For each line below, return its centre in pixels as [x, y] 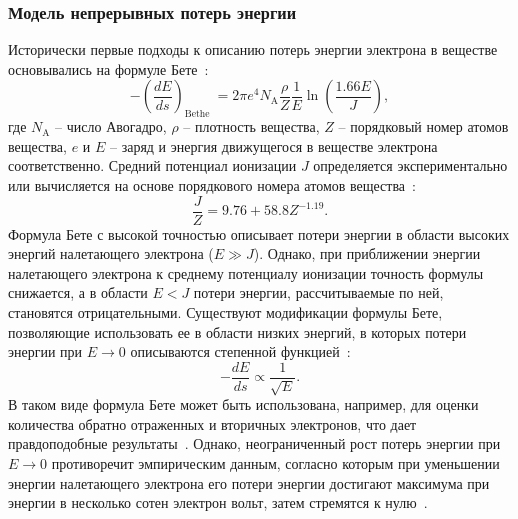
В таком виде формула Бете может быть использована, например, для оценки [243, 404]
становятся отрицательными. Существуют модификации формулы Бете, [225, 312]
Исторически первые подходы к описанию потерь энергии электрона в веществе [253, 49]
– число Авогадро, [111, 126]
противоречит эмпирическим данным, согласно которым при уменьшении [275, 463]
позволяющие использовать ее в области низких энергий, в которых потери [237, 331]
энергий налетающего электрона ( [111, 253]
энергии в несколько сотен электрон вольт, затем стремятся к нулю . [218, 502]
